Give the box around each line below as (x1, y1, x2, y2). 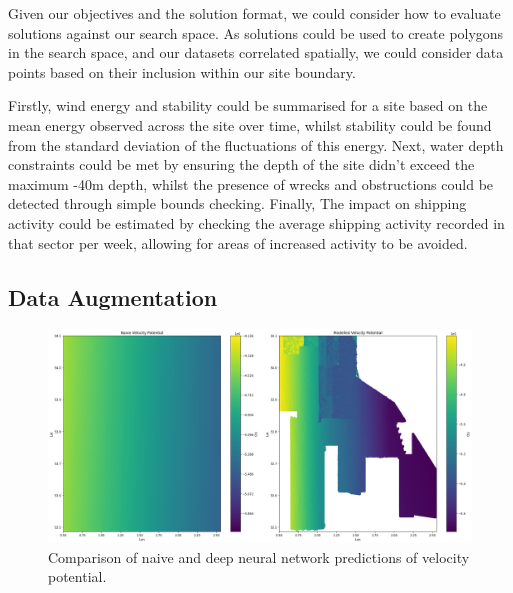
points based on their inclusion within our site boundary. (8, 61, 356, 82)
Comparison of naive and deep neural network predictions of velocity (48, 546, 470, 567)
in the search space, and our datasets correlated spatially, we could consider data (8, 42, 504, 63)
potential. (48, 566, 107, 587)
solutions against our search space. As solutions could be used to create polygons (8, 22, 504, 43)
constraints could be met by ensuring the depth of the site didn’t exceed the (8, 154, 475, 175)
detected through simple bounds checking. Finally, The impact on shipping (8, 193, 467, 214)
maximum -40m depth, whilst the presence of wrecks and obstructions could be (8, 173, 494, 194)
